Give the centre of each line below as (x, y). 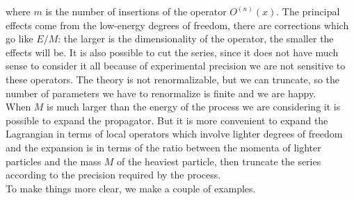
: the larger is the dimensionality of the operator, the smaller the (196, 39)
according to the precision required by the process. (113, 175)
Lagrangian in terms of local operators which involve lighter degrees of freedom (174, 134)
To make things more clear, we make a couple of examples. (131, 188)
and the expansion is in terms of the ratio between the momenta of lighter (163, 147)
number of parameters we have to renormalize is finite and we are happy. (161, 93)
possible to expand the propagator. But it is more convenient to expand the (167, 120)
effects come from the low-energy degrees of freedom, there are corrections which (177, 25)
